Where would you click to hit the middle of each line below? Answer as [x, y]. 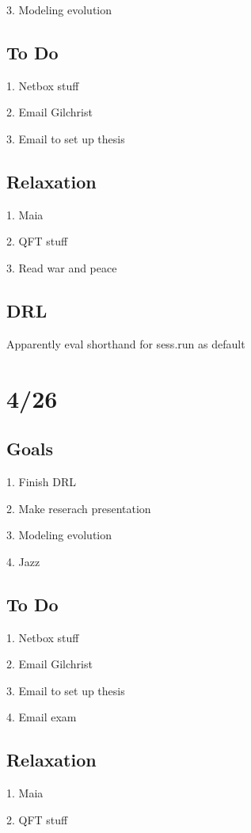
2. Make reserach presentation [79, 508]
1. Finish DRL [41, 481]
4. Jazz [23, 561]
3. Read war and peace [62, 267]
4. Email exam [42, 717]
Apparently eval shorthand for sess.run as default [126, 343]
